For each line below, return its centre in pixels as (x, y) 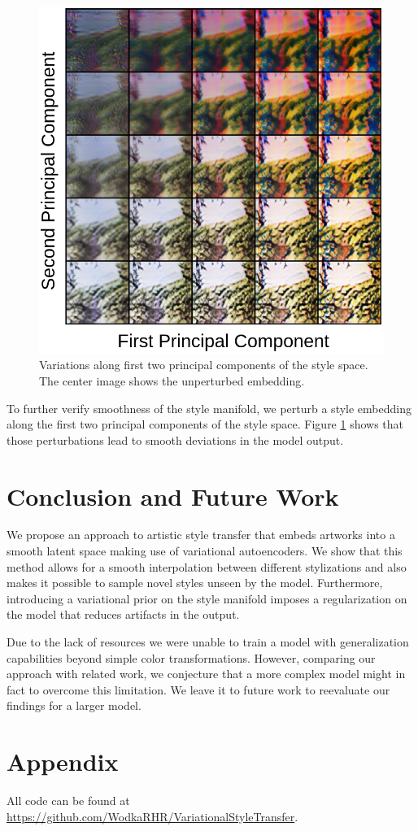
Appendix (63, 761)
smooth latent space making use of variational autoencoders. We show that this (205, 551)
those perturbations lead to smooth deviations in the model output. (175, 439)
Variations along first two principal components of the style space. (204, 365)
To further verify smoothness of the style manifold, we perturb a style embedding (209, 408)
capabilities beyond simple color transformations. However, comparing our (191, 657)
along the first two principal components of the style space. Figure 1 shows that (205, 424)
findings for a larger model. (74, 705)
